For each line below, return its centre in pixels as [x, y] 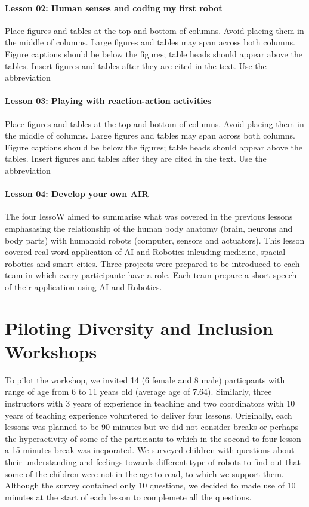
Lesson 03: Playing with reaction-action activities [108, 101]
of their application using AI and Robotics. [84, 286]
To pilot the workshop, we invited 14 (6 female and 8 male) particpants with [145, 380]
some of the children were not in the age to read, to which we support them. [144, 473]
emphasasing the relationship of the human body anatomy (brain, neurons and [149, 228]
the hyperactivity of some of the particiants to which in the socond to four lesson [153, 438]
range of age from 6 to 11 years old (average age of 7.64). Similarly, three [138, 391]
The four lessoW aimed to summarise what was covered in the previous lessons [149, 216]
